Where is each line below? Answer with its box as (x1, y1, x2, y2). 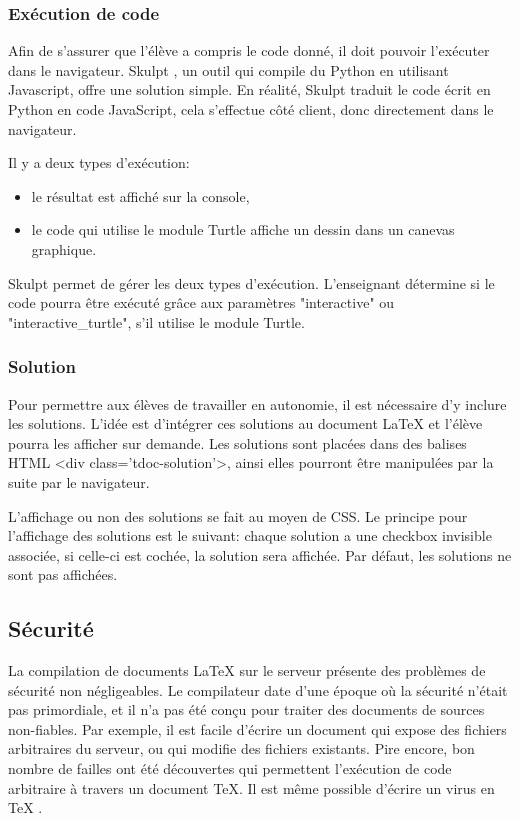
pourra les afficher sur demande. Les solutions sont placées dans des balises (8, 432, 467, 453)
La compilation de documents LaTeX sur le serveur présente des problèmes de (8, 660, 486, 681)
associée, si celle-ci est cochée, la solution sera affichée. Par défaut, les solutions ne (8, 544, 512, 565)
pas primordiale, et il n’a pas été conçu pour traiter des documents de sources (8, 699, 485, 720)
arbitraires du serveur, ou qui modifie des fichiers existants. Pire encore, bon (8, 738, 475, 759)
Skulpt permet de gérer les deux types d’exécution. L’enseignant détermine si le (8, 272, 495, 293)
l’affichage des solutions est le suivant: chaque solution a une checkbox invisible (8, 525, 492, 546)
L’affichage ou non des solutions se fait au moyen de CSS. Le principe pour (8, 505, 468, 526)
